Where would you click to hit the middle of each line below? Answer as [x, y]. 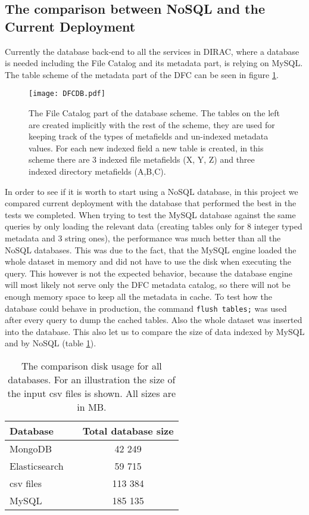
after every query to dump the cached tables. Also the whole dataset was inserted [154, 320]
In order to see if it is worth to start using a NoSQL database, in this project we [152, 191]
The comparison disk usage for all [91, 365]
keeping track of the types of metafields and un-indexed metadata [149, 136]
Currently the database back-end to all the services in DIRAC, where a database [152, 51]
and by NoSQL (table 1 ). [51, 343]
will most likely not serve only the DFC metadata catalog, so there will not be [148, 285]
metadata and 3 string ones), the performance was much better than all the [143, 238]
